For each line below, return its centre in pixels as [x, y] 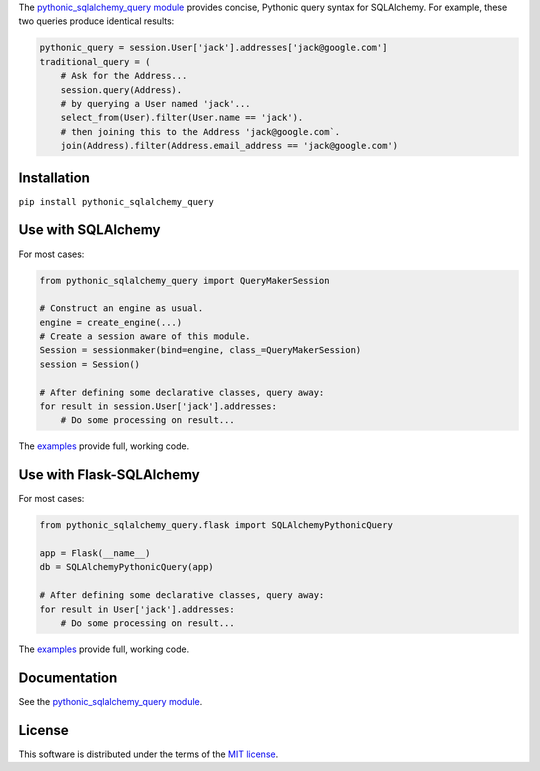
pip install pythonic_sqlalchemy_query [116, 201]
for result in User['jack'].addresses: [137, 609]
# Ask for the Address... [124, 76]
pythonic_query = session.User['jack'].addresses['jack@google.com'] [213, 48]
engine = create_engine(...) [111, 322]
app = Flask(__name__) [95, 553]
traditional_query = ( [95, 61]
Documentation [68, 677]
